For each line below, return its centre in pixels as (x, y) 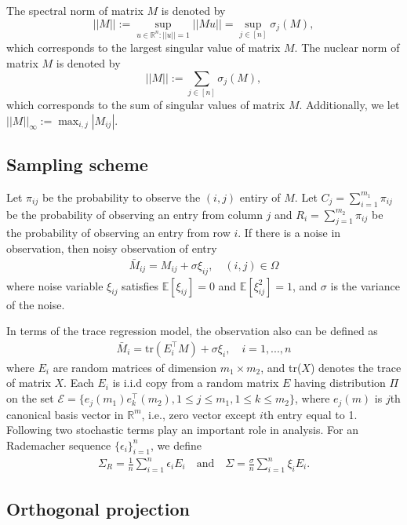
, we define (176, 445)
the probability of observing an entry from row (118, 233)
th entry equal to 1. (310, 414)
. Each (79, 383)
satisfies (140, 285)
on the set (30, 398)
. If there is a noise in (289, 233)
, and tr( (281, 367)
